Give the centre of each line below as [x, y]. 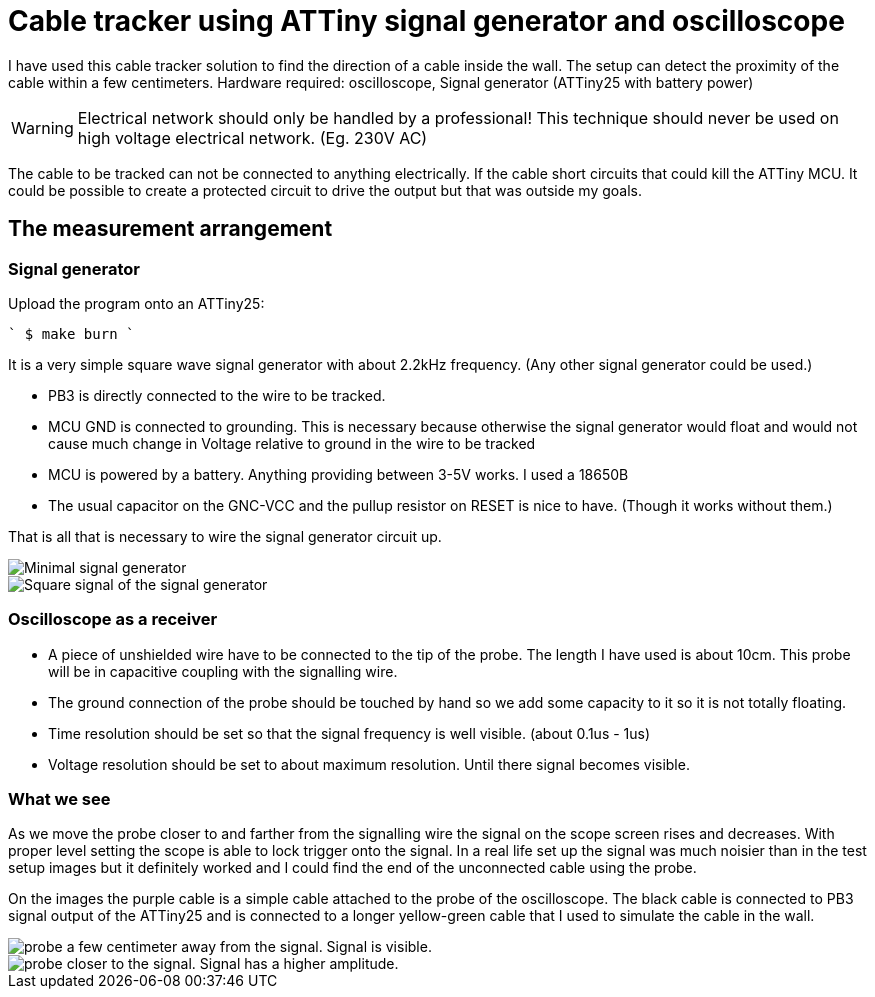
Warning [42, 127]
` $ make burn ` [71, 333]
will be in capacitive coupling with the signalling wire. [223, 671]
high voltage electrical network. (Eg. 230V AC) [252, 137]
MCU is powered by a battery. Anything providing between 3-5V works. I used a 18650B [338, 474]
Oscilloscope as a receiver [113, 619]
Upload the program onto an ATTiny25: [136, 303]
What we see [59, 799]
